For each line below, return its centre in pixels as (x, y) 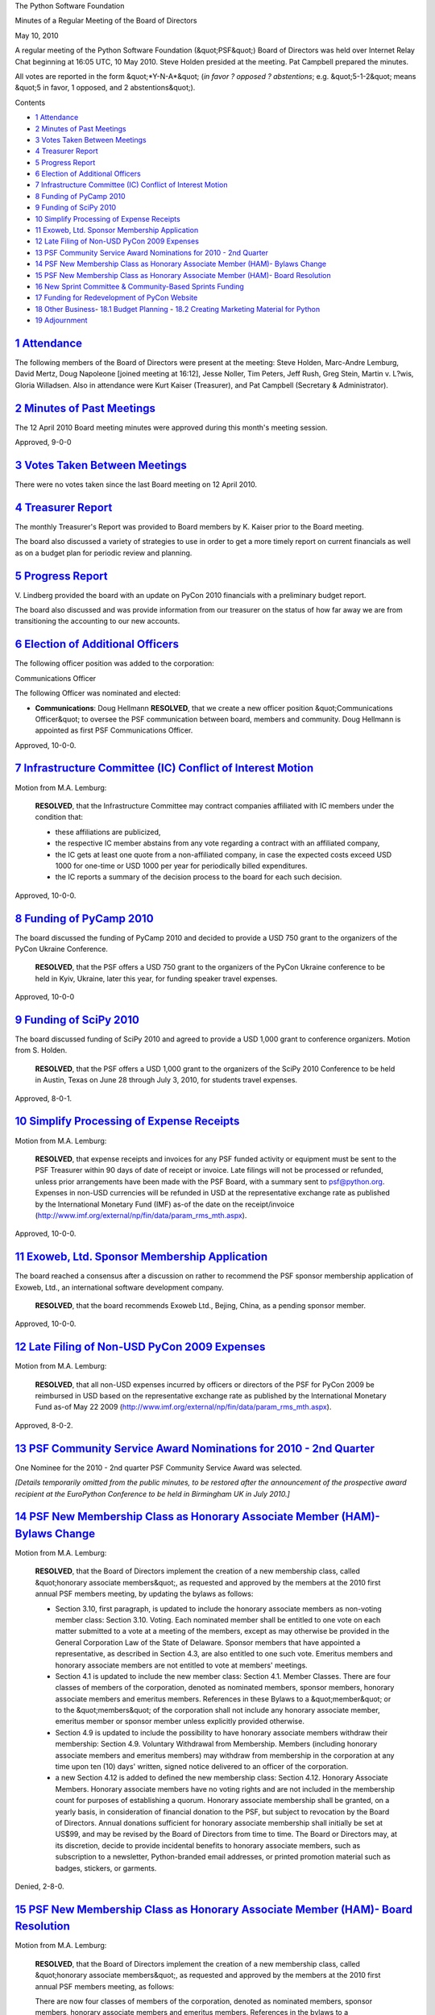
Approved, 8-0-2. (44, 1425)
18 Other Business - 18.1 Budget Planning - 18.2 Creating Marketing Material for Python (178, 309)
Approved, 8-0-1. (43, 1098)
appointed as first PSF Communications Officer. (114, 730)
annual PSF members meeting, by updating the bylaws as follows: (144, 1594)
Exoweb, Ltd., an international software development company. (120, 1287)
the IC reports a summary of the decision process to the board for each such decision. (199, 877)
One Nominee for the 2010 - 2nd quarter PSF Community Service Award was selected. (158, 1468)
